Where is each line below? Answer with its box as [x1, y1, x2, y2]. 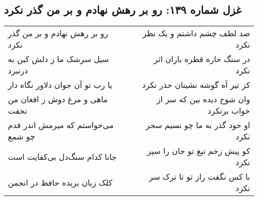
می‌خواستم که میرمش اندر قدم [8, 119, 114, 131]
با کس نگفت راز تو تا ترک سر [149, 171, 250, 183]
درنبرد [8, 65, 28, 76]
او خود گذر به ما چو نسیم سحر [146, 119, 250, 131]
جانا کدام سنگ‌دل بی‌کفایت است [8, 150, 117, 162]
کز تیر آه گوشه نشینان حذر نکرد [142, 79, 250, 91]
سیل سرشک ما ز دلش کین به [8, 53, 109, 65]
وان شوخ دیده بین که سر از [156, 93, 250, 105]
